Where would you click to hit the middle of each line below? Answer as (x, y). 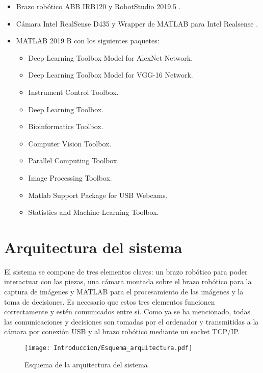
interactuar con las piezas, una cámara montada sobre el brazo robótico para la (128, 281)
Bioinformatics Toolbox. (66, 126)
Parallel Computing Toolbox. (74, 160)
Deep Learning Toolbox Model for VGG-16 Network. (111, 75)
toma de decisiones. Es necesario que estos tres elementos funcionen (110, 301)
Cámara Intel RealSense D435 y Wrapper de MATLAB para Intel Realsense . (137, 23)
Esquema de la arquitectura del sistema (86, 364)
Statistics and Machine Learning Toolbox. (94, 212)
